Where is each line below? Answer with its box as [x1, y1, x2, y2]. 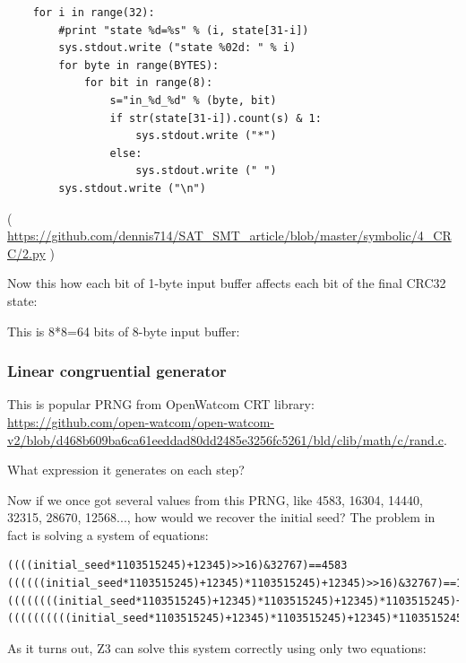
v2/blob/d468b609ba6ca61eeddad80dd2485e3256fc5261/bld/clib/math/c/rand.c [7, 430, 444, 449]
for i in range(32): [32, 6, 155, 19]
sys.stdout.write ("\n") [58, 181, 206, 195]
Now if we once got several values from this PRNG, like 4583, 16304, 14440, [7, 490, 423, 509]
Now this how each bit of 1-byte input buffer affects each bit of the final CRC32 [7, 274, 446, 292]
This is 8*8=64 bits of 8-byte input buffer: [7, 321, 240, 340]
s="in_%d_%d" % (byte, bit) [109, 93, 277, 107]
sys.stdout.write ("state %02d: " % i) [58, 41, 297, 55]
